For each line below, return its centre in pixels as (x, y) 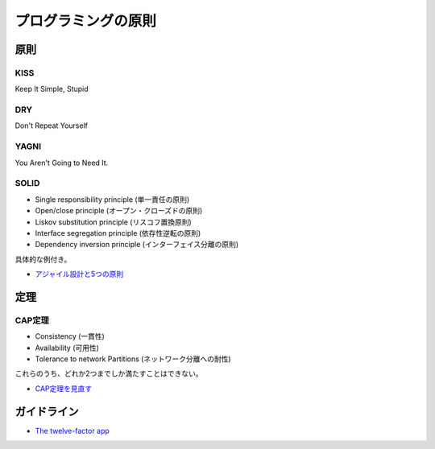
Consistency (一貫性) (70, 336)
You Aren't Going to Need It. (62, 163)
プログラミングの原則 (86, 21)
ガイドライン (47, 412)
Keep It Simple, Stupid (52, 89)
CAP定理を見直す (64, 388)
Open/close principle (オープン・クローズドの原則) (119, 211)
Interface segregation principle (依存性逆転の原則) (118, 233)
